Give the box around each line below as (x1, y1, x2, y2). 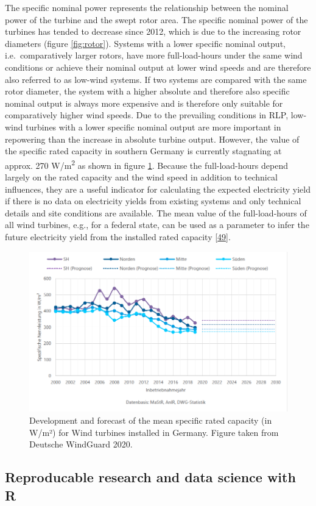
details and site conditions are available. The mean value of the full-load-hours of (5, 206, 307, 219)
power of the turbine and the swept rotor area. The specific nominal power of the (5, 13, 308, 26)
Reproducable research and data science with (5, 468, 296, 486)
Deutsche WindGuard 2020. (29, 438, 133, 451)
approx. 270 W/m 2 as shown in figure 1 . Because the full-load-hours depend (5, 157, 288, 171)
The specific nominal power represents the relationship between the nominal (5, 1, 289, 13)
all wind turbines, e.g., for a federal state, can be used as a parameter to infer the (5, 218, 309, 231)
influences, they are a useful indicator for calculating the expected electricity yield (5, 182, 311, 195)
